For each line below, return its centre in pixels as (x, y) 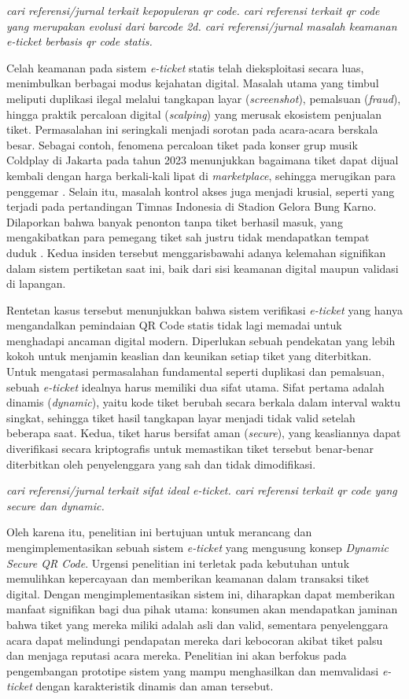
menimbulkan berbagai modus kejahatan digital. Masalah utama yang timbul (193, 83)
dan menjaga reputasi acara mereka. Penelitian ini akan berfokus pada (177, 655)
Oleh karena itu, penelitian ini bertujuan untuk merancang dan (159, 532)
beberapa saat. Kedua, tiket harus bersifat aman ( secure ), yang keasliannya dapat (204, 433)
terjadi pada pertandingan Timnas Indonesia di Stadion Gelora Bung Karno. (192, 206)
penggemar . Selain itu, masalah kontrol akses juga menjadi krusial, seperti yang (201, 191)
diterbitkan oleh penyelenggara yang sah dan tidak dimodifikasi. (161, 464)
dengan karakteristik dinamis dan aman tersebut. (155, 686)
